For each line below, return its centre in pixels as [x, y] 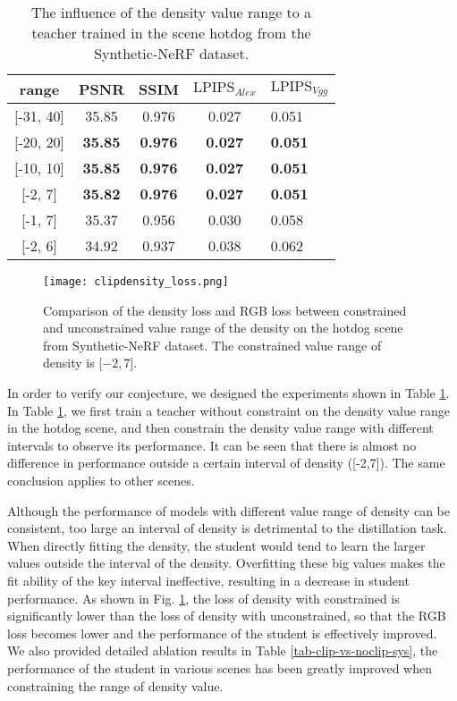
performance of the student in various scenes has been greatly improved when [220, 667]
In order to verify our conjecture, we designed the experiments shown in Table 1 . [228, 393]
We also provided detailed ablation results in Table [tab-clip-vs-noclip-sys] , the [223, 650]
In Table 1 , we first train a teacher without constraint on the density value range [229, 410]
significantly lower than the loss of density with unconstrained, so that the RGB [227, 616]
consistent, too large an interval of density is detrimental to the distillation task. [227, 528]
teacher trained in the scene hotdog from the [171, 33]
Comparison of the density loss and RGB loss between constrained [225, 310]
